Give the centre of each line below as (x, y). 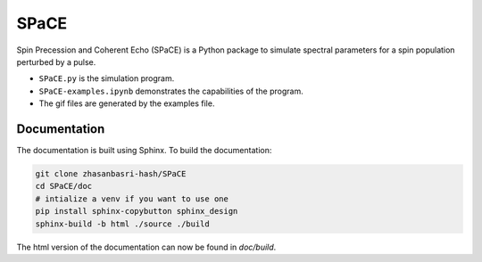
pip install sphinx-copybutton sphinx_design (137, 211)
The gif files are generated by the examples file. (127, 103)
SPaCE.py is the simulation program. (107, 78)
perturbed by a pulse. (56, 61)
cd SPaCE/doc (64, 186)
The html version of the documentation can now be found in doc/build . (146, 247)
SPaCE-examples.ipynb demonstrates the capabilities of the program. (171, 91)
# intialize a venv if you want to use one (132, 199)
